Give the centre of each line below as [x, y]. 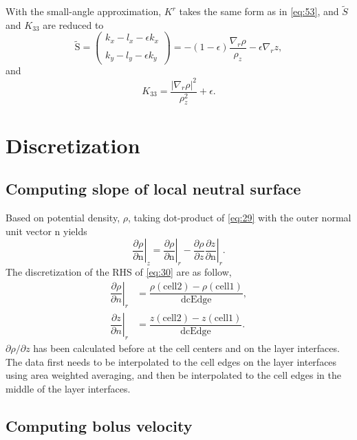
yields [75, 231]
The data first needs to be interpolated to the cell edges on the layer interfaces [171, 361]
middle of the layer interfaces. [68, 389]
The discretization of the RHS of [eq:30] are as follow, [119, 271]
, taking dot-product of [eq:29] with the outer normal [239, 217]
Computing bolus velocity [99, 426]
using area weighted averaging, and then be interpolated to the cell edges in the [173, 375]
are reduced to [73, 24]
